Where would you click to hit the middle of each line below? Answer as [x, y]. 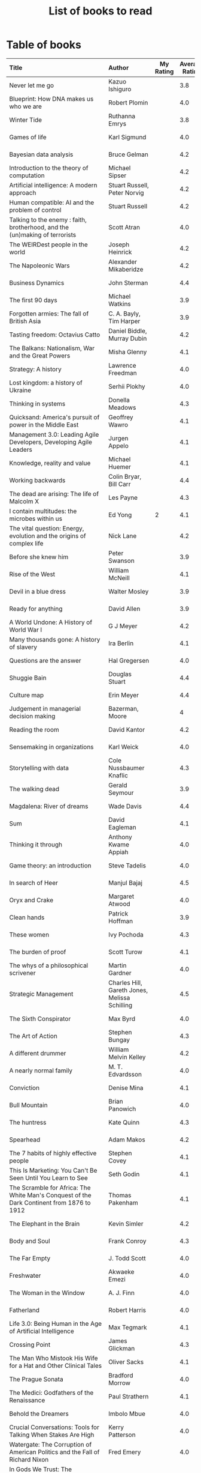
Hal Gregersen [129, 660]
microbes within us [36, 518]
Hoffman [121, 921]
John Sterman [128, 282]
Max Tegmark [128, 1327]
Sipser [118, 175]
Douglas [120, 674]
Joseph [119, 244]
